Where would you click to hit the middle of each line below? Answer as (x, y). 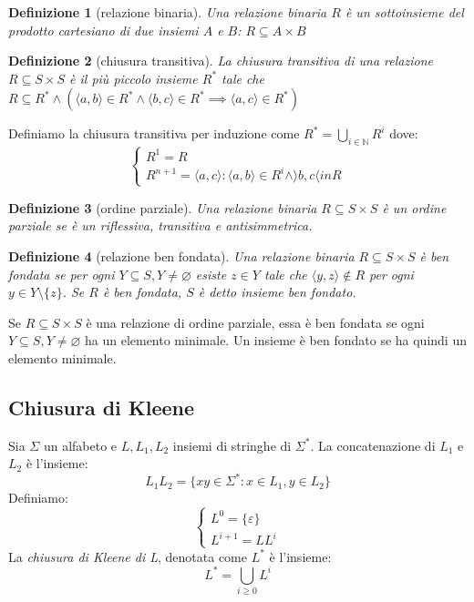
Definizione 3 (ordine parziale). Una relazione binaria (163, 207)
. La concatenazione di (373, 445)
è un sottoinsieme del (404, 12)
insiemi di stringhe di (232, 445)
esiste (211, 274)
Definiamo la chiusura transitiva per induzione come (154, 133)
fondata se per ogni (62, 274)
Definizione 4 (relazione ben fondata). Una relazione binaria (181, 255)
